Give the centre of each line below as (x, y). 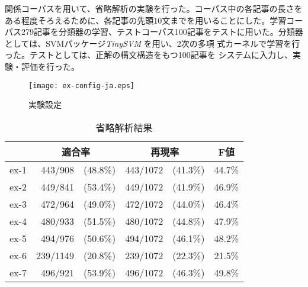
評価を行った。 (50, 66)
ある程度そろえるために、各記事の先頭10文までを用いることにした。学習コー (154, 20)
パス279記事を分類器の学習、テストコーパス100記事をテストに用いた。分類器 (154, 32)
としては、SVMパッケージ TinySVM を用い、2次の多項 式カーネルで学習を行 (153, 43)
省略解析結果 (124, 127)
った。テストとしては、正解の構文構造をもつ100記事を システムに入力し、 (149, 55)
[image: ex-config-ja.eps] (81, 86)
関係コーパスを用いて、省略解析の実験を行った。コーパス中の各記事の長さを (154, 8)
